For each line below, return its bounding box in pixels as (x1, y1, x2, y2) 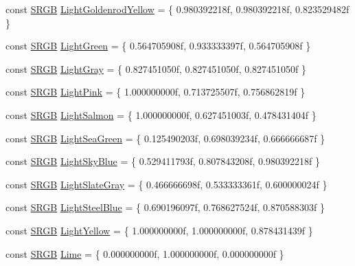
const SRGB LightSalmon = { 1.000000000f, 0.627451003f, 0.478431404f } (5, 107, 317, 122)
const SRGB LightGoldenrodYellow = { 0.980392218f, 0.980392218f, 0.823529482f (5, 2, 350, 16)
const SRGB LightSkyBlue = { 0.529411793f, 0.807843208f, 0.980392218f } (5, 154, 320, 168)
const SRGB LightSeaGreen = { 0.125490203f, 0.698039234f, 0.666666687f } (5, 131, 325, 145)
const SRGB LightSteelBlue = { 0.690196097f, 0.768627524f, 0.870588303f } (5, 200, 325, 214)
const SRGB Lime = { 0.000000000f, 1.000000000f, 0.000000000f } (5, 246, 284, 261)
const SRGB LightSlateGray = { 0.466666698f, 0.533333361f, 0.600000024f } (5, 177, 328, 191)
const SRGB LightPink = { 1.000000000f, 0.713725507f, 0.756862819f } (5, 85, 306, 99)
